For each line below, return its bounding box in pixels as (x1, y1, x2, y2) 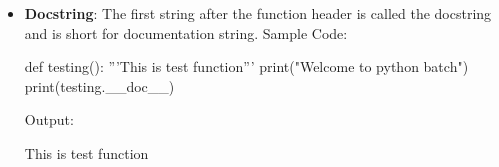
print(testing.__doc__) (24, 75, 175, 96)
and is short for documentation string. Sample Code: (24, 22, 348, 43)
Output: (24, 109, 74, 130)
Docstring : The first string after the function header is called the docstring (24, 3, 492, 23)
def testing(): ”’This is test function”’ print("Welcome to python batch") (24, 56, 469, 77)
